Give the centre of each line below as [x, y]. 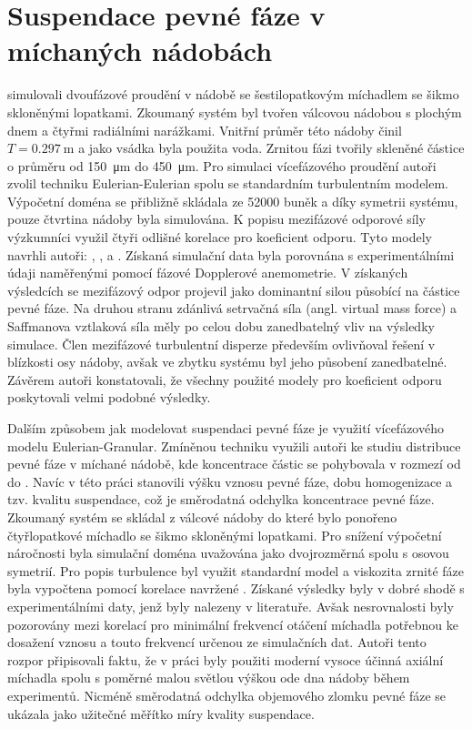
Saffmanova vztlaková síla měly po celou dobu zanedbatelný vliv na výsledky [221, 326]
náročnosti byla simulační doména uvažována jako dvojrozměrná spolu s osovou [228, 553]
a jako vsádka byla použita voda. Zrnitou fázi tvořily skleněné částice [271, 148]
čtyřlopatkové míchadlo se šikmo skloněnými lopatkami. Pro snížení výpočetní [225, 535]
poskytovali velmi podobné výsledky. [109, 397]
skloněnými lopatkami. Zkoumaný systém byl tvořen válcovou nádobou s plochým [235, 111]
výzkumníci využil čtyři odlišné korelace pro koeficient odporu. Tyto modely [220, 237]
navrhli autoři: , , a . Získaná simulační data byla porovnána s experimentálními [231, 254]
